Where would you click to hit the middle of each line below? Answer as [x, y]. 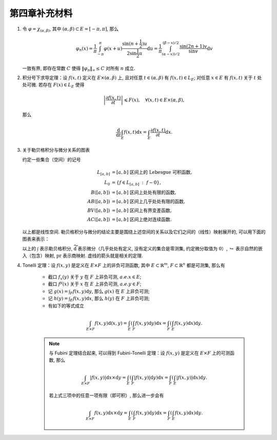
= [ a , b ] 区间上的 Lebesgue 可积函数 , [152, 172]
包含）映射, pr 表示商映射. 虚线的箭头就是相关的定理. [87, 256]
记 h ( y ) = [58, 299]
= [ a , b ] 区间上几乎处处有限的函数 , [149, 201]
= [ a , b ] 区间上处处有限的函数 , [144, 192]
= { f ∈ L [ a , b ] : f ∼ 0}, [136, 183]
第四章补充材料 [41, 13]
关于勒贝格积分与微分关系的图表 [56, 150]
